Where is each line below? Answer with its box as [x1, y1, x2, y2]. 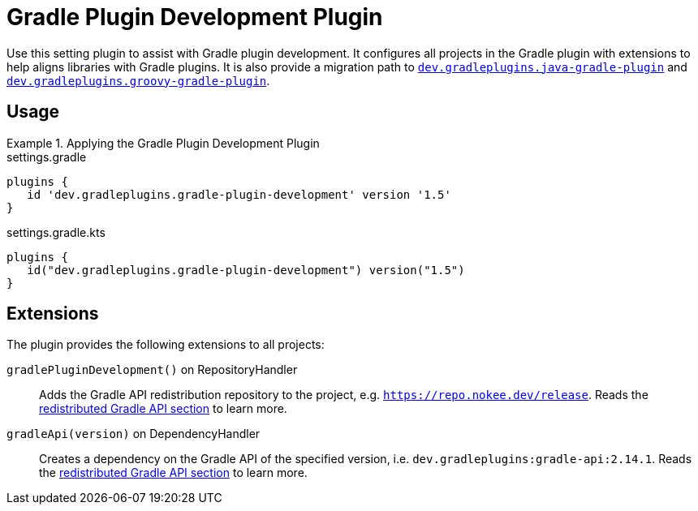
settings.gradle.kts [6, 225, 106, 239]
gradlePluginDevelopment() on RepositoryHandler [6, 363, 298, 377]
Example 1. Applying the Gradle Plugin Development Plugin [6, 135, 320, 150]
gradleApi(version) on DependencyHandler [6, 427, 261, 441]
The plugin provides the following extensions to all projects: [6, 337, 325, 352]
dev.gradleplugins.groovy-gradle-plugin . [6, 73, 270, 88]
